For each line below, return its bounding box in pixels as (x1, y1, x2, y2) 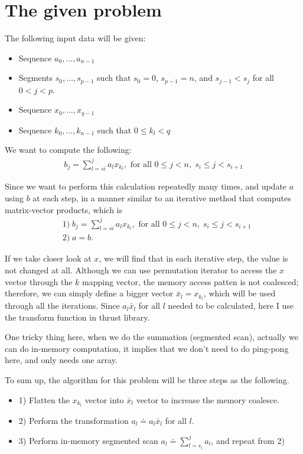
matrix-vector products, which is (5, 203, 122, 215)
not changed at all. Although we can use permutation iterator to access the (5, 264, 277, 276)
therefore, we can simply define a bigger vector (5, 287, 174, 299)
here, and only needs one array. (5, 354, 118, 366)
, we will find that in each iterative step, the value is (99, 252, 288, 264)
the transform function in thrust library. (5, 311, 150, 323)
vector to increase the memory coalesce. (136, 393, 280, 406)
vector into (84, 393, 124, 406)
